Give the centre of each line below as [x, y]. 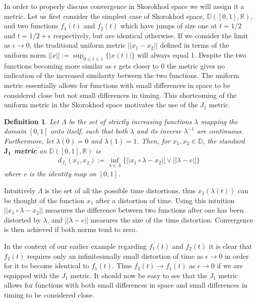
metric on [31, 150]
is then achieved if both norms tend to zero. [71, 229]
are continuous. [220, 131]
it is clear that [231, 246]
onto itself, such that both [89, 131]
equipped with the [32, 275]
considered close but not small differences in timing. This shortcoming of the [120, 95]
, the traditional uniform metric [78, 45]
